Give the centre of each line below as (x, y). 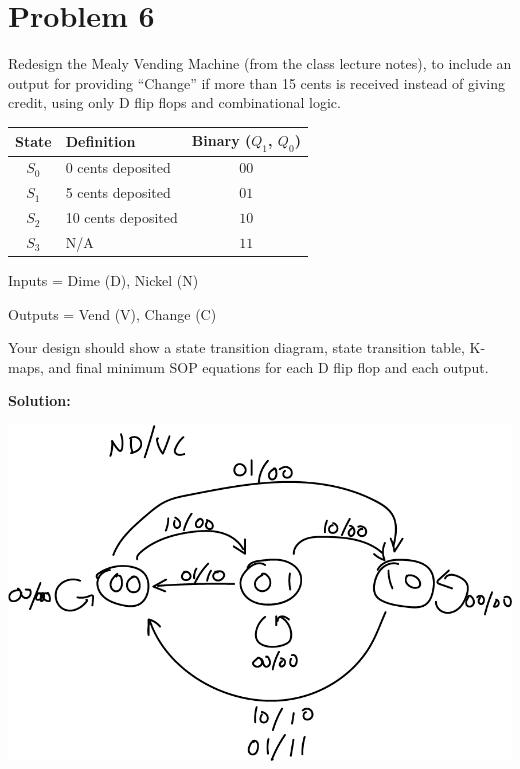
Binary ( (221, 140)
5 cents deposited (118, 192)
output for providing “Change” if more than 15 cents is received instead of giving (257, 82)
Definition (100, 141)
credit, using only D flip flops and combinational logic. (174, 102)
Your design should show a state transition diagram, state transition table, (236, 347)
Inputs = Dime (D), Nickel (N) (103, 280)
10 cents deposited (121, 217)
